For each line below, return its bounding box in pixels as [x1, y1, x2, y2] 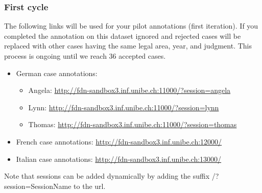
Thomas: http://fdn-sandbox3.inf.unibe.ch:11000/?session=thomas [28, 119, 237, 130]
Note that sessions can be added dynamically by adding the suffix [4, 171, 210, 181]
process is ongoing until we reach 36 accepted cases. [4, 51, 166, 61]
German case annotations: [16, 67, 98, 78]
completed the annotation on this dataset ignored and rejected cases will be [4, 30, 241, 41]
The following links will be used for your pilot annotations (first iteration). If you [4, 20, 258, 31]
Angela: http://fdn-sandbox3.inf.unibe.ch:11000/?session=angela [28, 85, 231, 95]
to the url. [74, 180, 106, 191]
